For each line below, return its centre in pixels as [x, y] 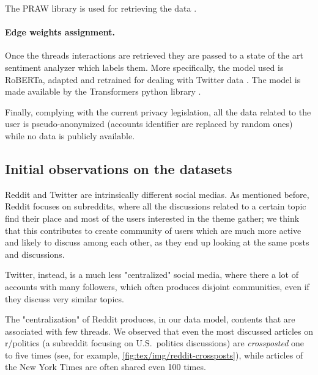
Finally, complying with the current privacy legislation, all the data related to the [158, 111]
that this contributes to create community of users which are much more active [153, 230]
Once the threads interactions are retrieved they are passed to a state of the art [154, 55]
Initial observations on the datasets [119, 168]
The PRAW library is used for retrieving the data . [101, 8]
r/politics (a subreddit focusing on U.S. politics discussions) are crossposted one [155, 343]
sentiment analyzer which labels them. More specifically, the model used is [144, 67]
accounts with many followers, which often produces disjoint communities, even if [157, 286]
